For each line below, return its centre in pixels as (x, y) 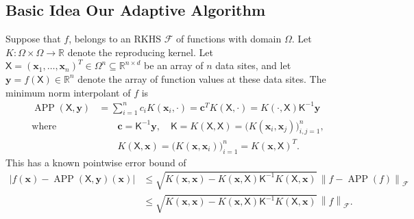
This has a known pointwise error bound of (96, 162)
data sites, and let (253, 65)
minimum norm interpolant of (68, 92)
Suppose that (33, 39)
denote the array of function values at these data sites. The (202, 78)
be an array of (174, 65)
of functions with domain (229, 39)
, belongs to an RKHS (115, 39)
